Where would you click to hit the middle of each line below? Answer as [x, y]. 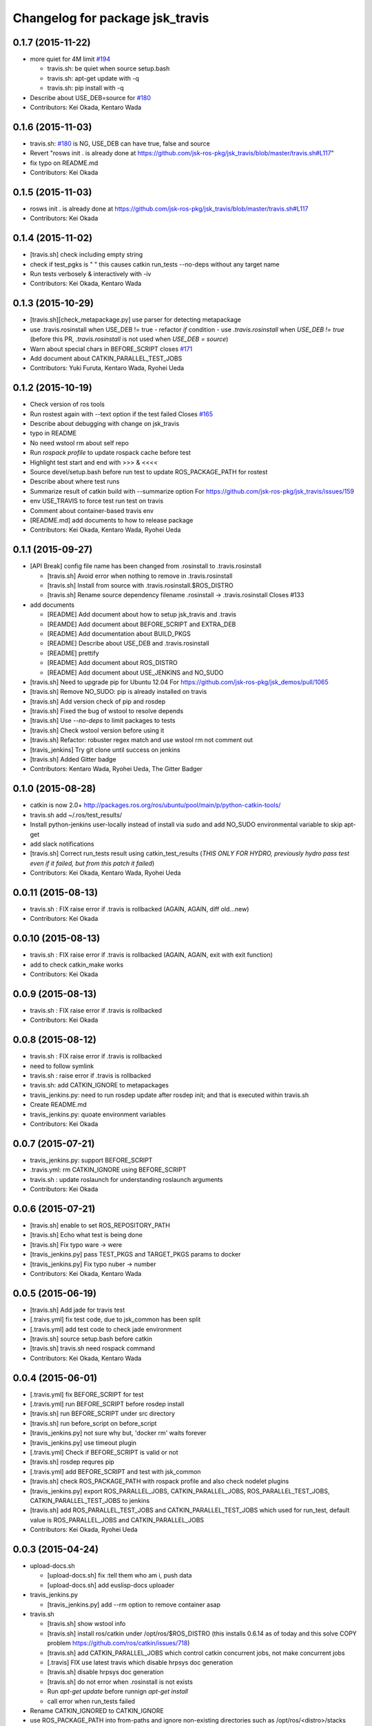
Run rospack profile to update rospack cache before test [110, 453]
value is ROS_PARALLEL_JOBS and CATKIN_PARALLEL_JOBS [117, 1520]
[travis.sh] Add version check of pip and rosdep [97, 701]
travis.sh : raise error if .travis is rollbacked [91, 1076]
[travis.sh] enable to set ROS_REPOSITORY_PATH [100, 1225]
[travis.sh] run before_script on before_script [93, 1423]
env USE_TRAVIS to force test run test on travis [97, 501]
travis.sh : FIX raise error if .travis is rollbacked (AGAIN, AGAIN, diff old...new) [139, 909]
